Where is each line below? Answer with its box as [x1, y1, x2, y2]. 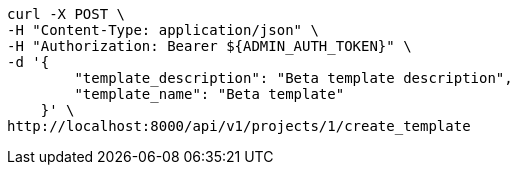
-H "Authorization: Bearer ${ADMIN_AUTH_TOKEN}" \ [7, 38, 412, 54]
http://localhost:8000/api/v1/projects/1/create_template [7, 118, 471, 134]
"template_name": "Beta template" [74, 86, 345, 102]
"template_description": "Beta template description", [74, 70, 513, 86]
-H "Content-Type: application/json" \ [7, 22, 319, 38]
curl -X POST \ [7, 6, 126, 22]
